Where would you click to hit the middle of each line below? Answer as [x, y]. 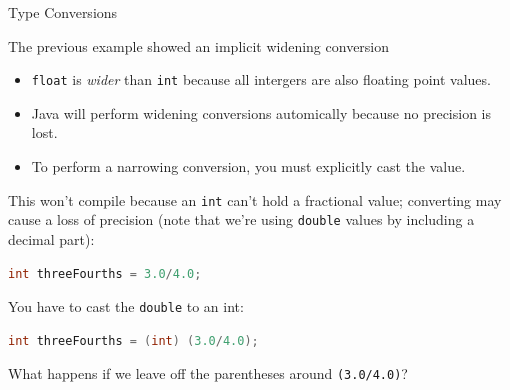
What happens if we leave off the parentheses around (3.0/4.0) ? [208, 373]
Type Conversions [63, 12]
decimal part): [51, 238]
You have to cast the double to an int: [126, 306]
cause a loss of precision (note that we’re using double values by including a [241, 219]
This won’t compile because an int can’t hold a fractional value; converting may [255, 199]
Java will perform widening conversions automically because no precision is [261, 112]
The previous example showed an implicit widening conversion [199, 45]
